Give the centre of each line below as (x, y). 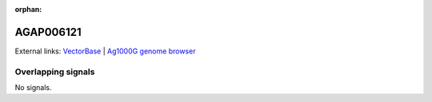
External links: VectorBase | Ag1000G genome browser (105, 51)
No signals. (33, 88)
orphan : (28, 9)
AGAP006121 (48, 32)
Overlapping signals (55, 72)
